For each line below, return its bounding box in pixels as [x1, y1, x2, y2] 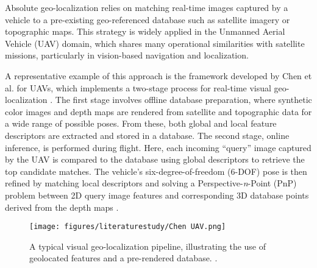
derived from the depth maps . [5, 200, 119, 213]
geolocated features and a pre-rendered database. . [29, 252, 218, 264]
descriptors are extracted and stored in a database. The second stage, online [5, 129, 290, 141]
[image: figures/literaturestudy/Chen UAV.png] [29, 222, 226, 231]
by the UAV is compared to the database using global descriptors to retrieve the [5, 153, 305, 166]
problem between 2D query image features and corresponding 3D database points [5, 188, 309, 201]
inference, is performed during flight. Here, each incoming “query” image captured [5, 141, 312, 153]
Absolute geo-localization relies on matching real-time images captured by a [5, 1, 288, 13]
